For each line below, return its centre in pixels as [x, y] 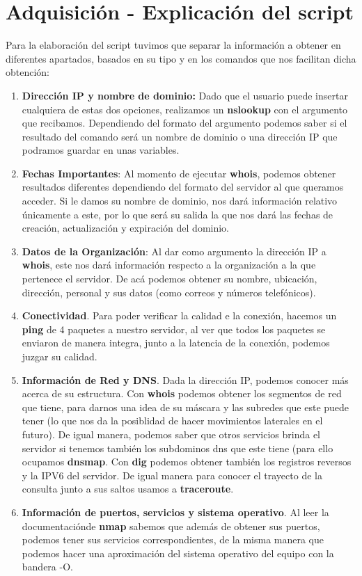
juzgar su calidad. [60, 356]
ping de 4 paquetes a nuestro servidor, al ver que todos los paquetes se [174, 329]
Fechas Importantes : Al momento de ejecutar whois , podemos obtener [179, 173]
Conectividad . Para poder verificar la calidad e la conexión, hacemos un [179, 315]
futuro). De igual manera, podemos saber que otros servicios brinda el [171, 434]
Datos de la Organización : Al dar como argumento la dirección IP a [174, 251]
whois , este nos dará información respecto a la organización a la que [169, 265]
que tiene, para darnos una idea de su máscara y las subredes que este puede [186, 407]
